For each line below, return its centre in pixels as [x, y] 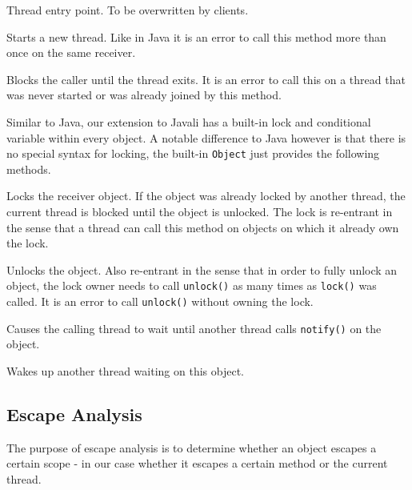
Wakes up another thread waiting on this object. [125, 370]
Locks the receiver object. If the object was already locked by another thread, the [206, 196]
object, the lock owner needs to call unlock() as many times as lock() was [192, 285]
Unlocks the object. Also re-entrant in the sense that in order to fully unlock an [202, 269]
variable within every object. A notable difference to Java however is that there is [206, 137]
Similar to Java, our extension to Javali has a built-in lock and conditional [189, 121]
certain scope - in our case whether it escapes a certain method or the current [197, 463]
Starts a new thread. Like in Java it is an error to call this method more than [196, 36]
